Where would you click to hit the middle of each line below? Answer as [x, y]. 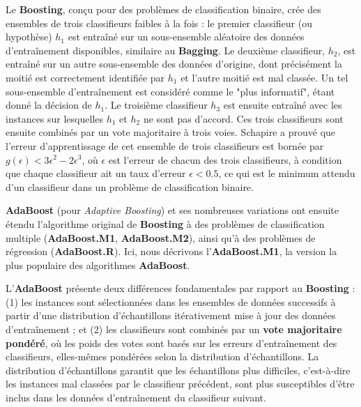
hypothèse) [29, 37]
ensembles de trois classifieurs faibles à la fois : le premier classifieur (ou [159, 23]
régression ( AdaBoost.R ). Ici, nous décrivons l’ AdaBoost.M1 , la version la [171, 251]
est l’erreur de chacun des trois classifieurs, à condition [225, 159]
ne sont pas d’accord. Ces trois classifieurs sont [243, 118]
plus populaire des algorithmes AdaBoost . [98, 264]
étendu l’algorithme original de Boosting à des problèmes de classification [165, 223]
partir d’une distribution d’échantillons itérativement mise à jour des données [171, 315]
